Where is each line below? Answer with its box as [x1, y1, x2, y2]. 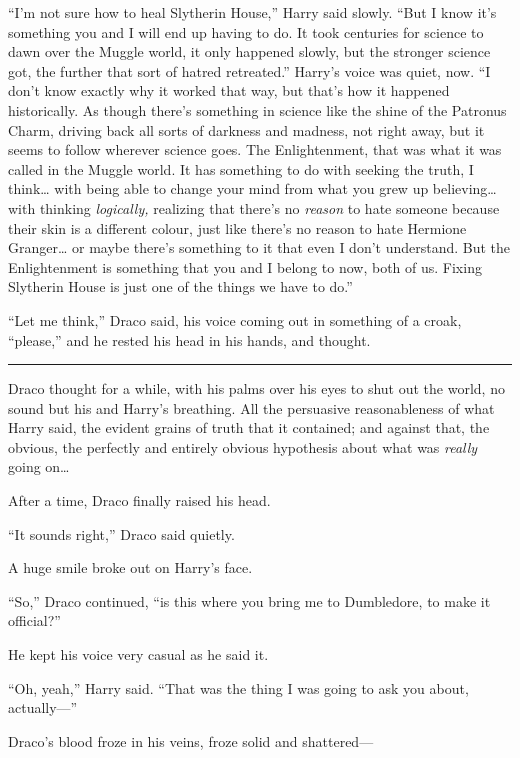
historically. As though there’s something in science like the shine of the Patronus [8, 99, 507, 120]
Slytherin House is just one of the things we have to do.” [8, 276, 353, 297]
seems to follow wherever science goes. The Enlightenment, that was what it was [8, 139, 502, 160]
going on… [8, 456, 70, 477]
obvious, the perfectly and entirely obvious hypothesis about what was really [8, 436, 478, 457]
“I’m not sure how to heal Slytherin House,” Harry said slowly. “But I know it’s [8, 2, 497, 22]
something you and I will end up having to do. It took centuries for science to [8, 21, 484, 42]
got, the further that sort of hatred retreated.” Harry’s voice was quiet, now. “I [8, 60, 491, 81]
